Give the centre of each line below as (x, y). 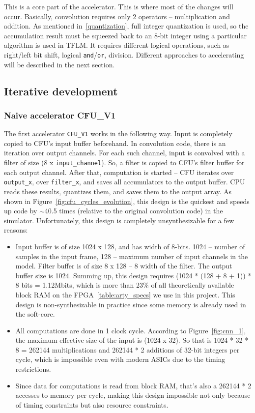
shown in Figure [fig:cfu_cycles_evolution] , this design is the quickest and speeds (127, 201)
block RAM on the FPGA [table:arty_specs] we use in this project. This (125, 294)
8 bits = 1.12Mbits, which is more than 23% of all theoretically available (125, 285)
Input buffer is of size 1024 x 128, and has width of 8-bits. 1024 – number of (130, 246)
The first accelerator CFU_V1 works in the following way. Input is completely (118, 133)
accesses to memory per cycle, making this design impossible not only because (133, 395)
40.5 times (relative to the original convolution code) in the (134, 211)
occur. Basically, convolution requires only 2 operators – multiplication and (117, 16)
